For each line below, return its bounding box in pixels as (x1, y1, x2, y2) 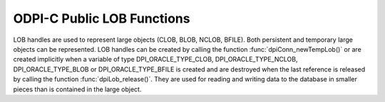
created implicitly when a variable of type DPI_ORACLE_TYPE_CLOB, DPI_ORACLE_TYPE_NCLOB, (13, 55, 298, 64)
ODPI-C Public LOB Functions (13, 11, 190, 26)
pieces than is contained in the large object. (13, 85, 142, 93)
